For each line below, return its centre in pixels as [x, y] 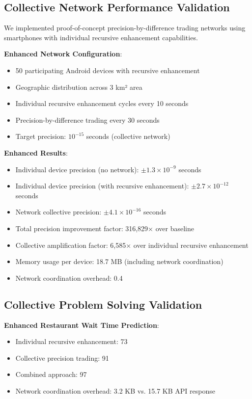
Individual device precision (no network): [77, 169]
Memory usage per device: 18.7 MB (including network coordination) [119, 261]
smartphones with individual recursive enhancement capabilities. [101, 37]
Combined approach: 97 [51, 374]
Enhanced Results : [36, 152]
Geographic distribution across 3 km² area [79, 87]
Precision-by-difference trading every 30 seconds [87, 120]
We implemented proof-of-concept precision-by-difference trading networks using [125, 28]
